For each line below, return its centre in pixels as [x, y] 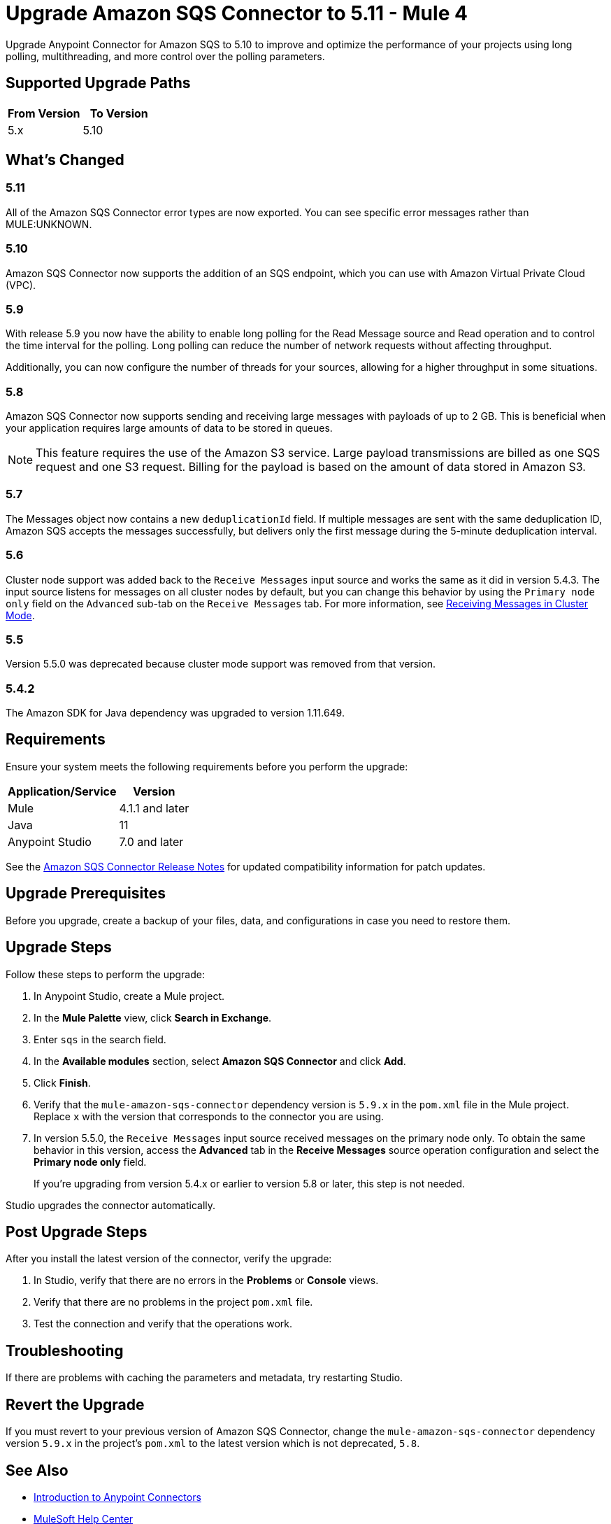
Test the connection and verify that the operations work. [163, 1324]
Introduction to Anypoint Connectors [117, 1497]
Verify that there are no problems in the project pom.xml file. [173, 1302]
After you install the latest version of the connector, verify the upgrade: [169, 1259]
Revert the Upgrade [75, 1404]
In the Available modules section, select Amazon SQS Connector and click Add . [220, 1061]
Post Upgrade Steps [77, 1232]
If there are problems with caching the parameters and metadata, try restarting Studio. [204, 1378]
